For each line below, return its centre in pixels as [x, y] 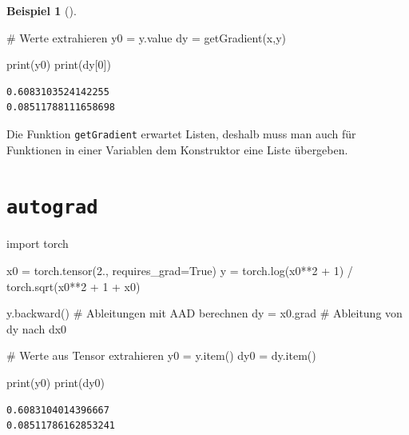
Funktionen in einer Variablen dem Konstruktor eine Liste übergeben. [177, 149]
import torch [38, 243]
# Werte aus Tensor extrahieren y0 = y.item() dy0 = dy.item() [161, 355]
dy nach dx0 [37, 328]
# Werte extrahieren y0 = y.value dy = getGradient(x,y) [146, 37]
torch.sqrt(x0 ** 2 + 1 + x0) [73, 286]
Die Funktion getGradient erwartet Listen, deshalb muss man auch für [181, 133]
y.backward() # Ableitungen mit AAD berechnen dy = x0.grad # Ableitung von [204, 313]
